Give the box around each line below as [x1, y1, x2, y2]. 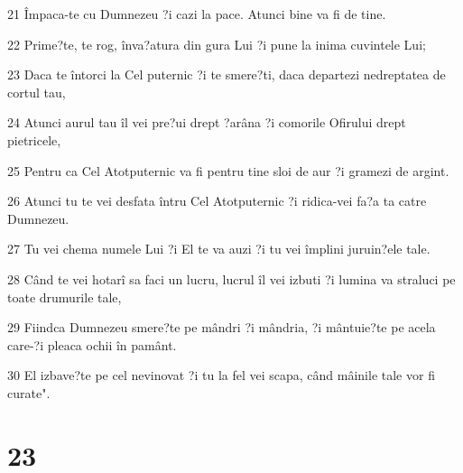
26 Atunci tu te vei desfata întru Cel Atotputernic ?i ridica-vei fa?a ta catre [7, 191, 427, 210]
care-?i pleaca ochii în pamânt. [7, 335, 177, 354]
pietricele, [7, 130, 61, 149]
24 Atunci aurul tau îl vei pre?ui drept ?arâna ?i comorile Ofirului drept [7, 113, 406, 132]
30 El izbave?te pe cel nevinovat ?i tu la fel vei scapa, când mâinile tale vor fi [7, 366, 435, 385]
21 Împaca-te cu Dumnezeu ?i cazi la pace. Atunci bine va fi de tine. [7, 5, 386, 23]
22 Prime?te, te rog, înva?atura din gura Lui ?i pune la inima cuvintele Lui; [7, 34, 426, 53]
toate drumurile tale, [7, 287, 122, 306]
